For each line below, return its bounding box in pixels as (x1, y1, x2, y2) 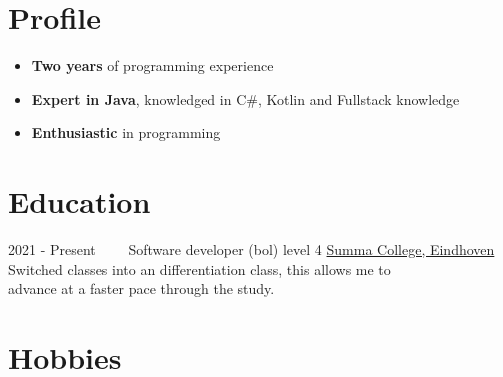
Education (8, 181, 151, 222)
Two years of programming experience (31, 55, 274, 76)
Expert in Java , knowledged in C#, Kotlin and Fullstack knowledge (31, 88, 460, 109)
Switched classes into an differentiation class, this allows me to (8, 258, 391, 279)
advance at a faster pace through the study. (8, 278, 275, 299)
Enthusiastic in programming (31, 122, 221, 143)
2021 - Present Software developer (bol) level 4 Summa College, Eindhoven (8, 239, 495, 260)
